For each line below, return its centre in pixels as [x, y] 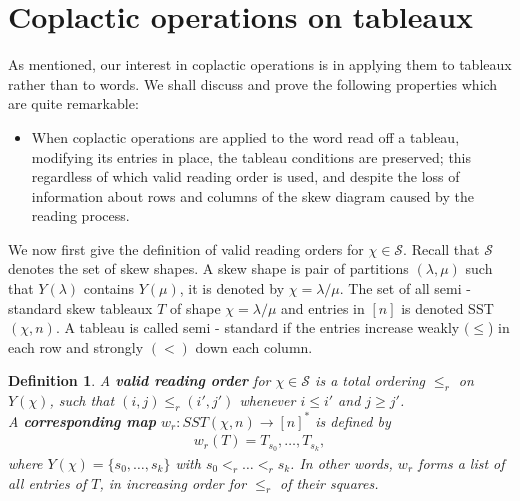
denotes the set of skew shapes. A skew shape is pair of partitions [208, 268]
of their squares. [329, 482]
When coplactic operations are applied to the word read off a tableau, [245, 136]
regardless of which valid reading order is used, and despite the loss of [245, 176]
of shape [195, 307]
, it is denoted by [232, 288]
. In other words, [341, 463]
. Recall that [441, 248]
